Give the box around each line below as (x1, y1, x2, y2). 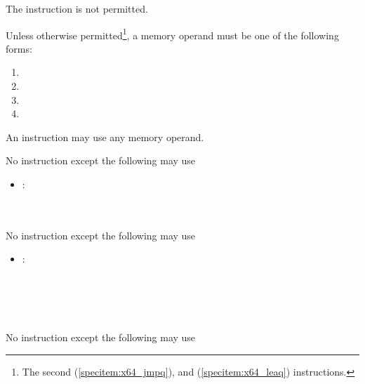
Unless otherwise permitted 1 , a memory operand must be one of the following (6, 25, 339, 42)
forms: (6, 41, 32, 55)
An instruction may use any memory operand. (6, 129, 204, 144)
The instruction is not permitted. (6, 1, 148, 15)
